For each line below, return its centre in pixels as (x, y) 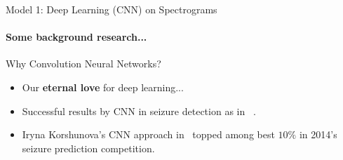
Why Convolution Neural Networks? (83, 64)
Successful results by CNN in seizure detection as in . (139, 111)
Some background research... (76, 37)
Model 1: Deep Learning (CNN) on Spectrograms (112, 9)
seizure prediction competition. (88, 148)
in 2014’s (318, 134)
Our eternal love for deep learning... (103, 87)
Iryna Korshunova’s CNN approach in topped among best (148, 134)
